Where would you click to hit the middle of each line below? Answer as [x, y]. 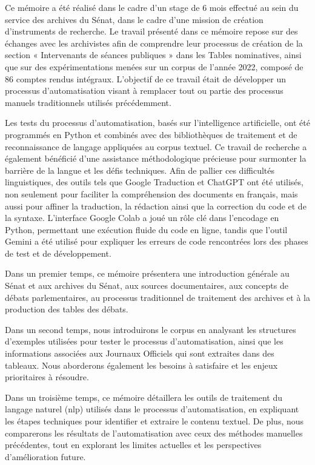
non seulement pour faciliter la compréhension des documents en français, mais [151, 193]
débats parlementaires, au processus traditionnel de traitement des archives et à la [157, 297]
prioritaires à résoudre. [47, 377]
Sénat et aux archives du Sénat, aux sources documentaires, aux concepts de [147, 285]
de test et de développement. [58, 253]
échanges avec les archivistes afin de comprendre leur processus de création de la [154, 43]
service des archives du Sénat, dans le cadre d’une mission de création [134, 19]
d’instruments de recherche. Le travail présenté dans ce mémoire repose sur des [151, 31]
